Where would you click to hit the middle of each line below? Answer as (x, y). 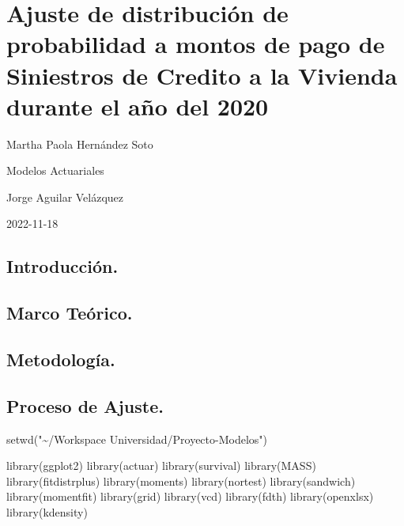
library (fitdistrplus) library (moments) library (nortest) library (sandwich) (181, 481)
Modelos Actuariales (55, 170)
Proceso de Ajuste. (85, 405)
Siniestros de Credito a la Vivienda (202, 75)
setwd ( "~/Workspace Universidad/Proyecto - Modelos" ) (137, 439)
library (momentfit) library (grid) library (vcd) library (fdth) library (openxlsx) (190, 496)
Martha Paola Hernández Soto (80, 144)
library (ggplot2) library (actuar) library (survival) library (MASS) (161, 465)
